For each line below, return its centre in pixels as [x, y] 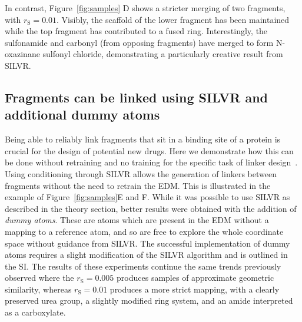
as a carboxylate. [35, 312]
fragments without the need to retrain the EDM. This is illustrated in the [138, 185]
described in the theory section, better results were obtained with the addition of [151, 208]
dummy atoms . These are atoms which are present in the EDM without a [137, 220]
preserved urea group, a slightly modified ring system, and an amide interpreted [149, 301]
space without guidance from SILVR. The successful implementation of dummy [147, 243]
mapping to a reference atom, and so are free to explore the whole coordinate [144, 231]
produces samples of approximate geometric [195, 278]
